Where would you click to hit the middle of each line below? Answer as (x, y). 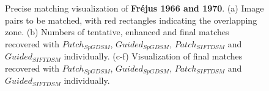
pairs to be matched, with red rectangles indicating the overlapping (131, 20)
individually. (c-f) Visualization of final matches (153, 56)
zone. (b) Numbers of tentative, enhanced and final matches (117, 32)
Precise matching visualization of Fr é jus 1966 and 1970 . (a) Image (134, 8)
